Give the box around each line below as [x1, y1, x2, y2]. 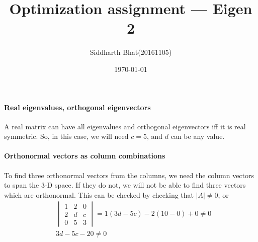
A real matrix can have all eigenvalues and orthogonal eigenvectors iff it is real [4, 121, 246, 131]
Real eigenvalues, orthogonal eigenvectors [4, 102, 151, 112]
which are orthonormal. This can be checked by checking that [4, 189, 194, 200]
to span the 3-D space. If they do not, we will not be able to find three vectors [4, 180, 246, 190]
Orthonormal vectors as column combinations [4, 150, 165, 161]
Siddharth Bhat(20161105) [90, 47, 172, 57]
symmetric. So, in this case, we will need [4, 131, 129, 141]
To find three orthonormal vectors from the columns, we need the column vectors [4, 170, 254, 180]
